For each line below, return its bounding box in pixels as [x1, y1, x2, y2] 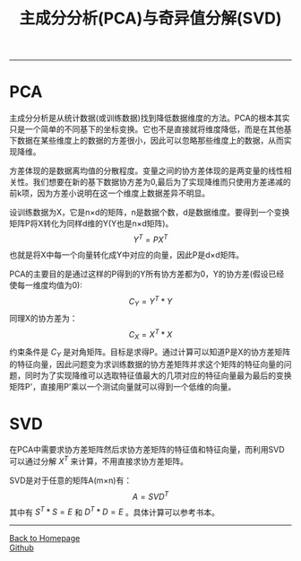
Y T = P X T [133, 232, 168, 245]
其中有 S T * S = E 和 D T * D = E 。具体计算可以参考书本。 [9, 504, 220, 517]
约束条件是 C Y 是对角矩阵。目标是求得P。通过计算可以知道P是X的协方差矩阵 [9, 346, 291, 359]
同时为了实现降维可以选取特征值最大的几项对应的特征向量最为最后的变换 [24, 370, 292, 381]
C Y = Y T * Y [128, 294, 173, 309]
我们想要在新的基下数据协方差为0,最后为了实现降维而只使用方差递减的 [32, 177, 291, 188]
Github [9, 542, 34, 553]
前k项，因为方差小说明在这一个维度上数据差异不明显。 [9, 188, 211, 198]
